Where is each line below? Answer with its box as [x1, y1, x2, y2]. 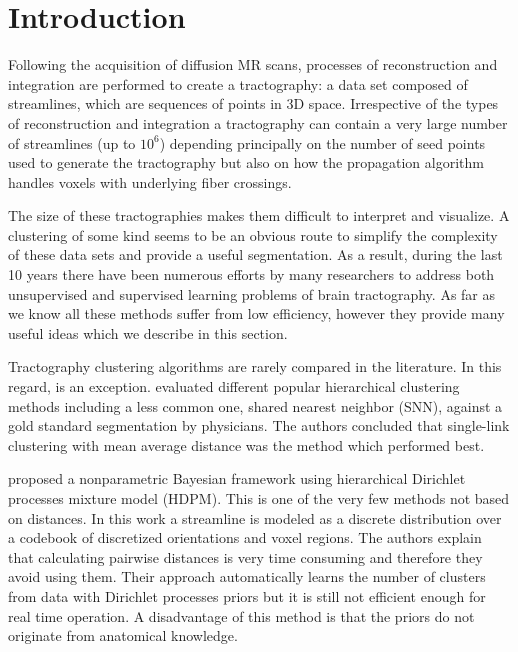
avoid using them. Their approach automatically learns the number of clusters [8, 566, 486, 587]
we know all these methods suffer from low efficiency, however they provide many [8, 303, 505, 324]
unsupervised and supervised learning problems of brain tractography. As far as [8, 283, 496, 304]
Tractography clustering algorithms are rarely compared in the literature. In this [8, 356, 502, 377]
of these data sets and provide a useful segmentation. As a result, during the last [8, 244, 503, 265]
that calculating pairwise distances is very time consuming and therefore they [8, 546, 483, 567]
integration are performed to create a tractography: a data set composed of [8, 73, 468, 94]
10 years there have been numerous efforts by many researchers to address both [8, 264, 495, 285]
